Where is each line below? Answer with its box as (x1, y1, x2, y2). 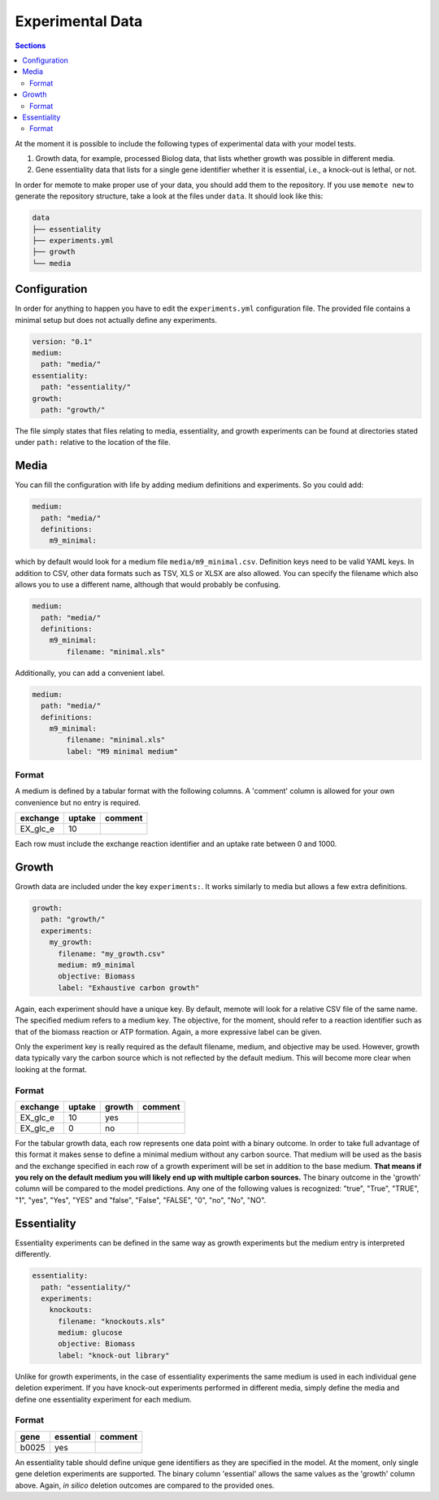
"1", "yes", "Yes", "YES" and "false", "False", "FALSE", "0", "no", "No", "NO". (15, 1195, 267, 1205)
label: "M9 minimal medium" (66, 747, 179, 756)
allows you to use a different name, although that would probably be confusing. (15, 580, 280, 590)
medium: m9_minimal (58, 961, 136, 970)
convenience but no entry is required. (15, 797, 141, 807)
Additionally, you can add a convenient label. (15, 668, 166, 678)
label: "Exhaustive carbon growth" (58, 983, 200, 992)
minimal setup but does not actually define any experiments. (15, 315, 217, 325)
